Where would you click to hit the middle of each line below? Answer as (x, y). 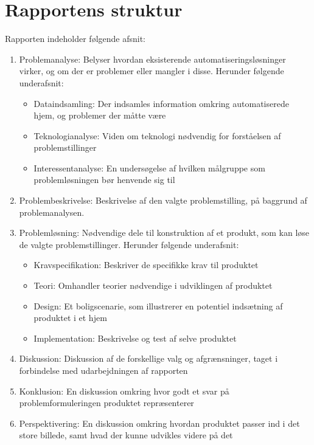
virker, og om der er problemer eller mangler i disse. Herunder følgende (152, 71)
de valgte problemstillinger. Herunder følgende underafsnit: (129, 244)
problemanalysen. (52, 212)
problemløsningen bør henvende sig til (104, 180)
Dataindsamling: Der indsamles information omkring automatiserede (161, 103)
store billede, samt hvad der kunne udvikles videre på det (126, 435)
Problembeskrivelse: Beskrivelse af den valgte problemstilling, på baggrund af (163, 200)
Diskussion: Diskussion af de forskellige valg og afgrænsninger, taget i (148, 358)
